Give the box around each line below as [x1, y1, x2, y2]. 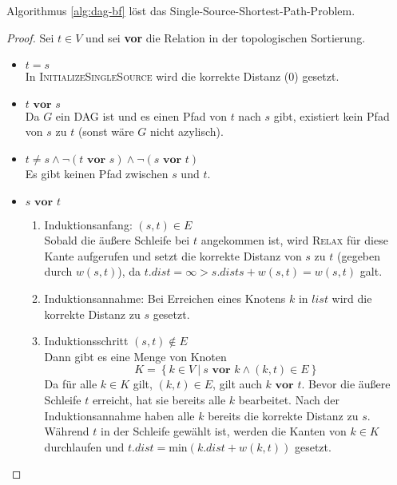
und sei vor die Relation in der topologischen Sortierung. [85, 29, 366, 46]
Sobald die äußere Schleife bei [44, 232, 190, 248]
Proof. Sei [6, 29, 54, 46]
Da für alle [44, 376, 97, 392]
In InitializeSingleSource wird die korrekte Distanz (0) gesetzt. [25, 68, 339, 85]
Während [44, 423, 89, 439]
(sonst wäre [77, 123, 134, 140]
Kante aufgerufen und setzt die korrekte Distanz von [44, 247, 302, 264]
